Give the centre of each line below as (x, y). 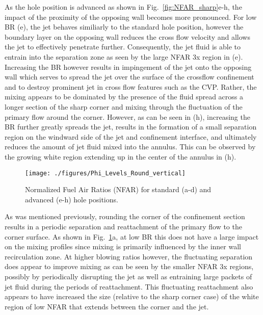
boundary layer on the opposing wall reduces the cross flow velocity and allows (127, 36)
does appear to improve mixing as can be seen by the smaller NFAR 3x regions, (129, 266)
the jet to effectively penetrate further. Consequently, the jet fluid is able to (123, 47)
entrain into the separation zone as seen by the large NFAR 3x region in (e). (124, 56)
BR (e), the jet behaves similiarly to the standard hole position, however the (124, 27)
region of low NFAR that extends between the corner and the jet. (107, 306)
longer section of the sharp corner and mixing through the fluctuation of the (124, 106)
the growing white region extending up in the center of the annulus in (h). (121, 156)
